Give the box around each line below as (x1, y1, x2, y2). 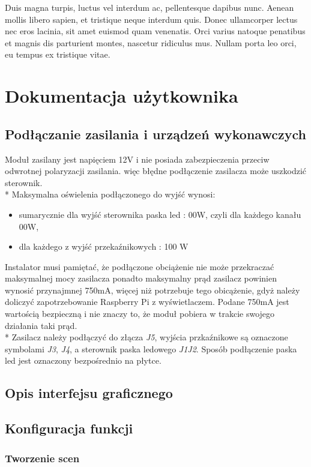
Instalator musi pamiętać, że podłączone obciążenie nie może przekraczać (5, 260, 274, 273)
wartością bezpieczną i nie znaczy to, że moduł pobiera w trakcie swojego (5, 307, 275, 320)
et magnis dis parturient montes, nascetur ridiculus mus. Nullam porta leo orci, (5, 36, 297, 49)
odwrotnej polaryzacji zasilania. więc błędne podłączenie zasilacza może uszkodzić (5, 164, 307, 177)
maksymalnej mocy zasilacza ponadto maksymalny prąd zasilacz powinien (5, 272, 277, 285)
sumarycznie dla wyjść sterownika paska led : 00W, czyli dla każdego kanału (19, 208, 301, 220)
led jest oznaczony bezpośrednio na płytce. (5, 354, 162, 367)
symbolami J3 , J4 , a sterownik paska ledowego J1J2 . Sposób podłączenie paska (5, 342, 297, 355)
